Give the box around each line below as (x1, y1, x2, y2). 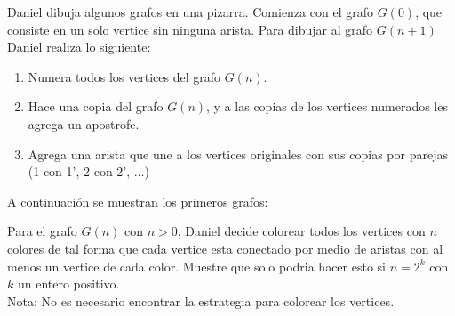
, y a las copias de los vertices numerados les (206, 97, 448, 116)
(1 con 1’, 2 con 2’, (28, 162, 131, 181)
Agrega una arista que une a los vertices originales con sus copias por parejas (28, 144, 448, 163)
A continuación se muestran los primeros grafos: (7, 191, 268, 210)
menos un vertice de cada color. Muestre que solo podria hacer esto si (7, 256, 386, 275)
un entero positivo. (17, 274, 120, 293)
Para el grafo (7, 222, 77, 240)
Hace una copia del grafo (28, 97, 164, 116)
